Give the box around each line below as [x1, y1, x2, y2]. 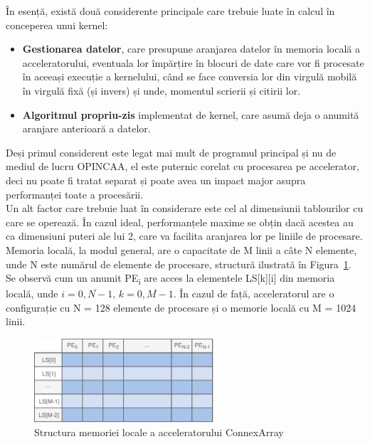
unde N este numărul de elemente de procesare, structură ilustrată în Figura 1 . [6, 256, 351, 271]
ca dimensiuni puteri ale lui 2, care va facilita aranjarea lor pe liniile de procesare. [6, 228, 363, 243]
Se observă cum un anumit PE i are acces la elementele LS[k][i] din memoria [6, 270, 335, 287]
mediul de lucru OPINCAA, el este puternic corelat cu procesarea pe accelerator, [6, 159, 359, 174]
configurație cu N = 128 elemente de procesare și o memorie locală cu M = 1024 [6, 300, 356, 314]
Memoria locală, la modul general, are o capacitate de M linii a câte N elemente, [6, 242, 357, 257]
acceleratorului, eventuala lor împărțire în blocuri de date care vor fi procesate [22, 55, 364, 70]
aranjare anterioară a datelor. [22, 121, 151, 136]
